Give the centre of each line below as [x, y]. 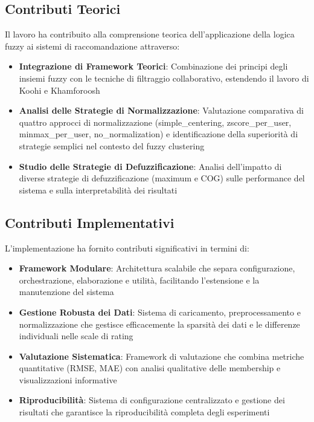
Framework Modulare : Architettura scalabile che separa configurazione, [157, 268]
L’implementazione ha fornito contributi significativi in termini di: [127, 248]
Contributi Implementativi [90, 222]
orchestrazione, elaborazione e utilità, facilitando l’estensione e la [139, 280]
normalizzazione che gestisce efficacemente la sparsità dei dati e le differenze [159, 324]
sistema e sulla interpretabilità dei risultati [98, 190]
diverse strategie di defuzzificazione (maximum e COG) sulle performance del [162, 178]
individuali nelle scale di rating [76, 336]
